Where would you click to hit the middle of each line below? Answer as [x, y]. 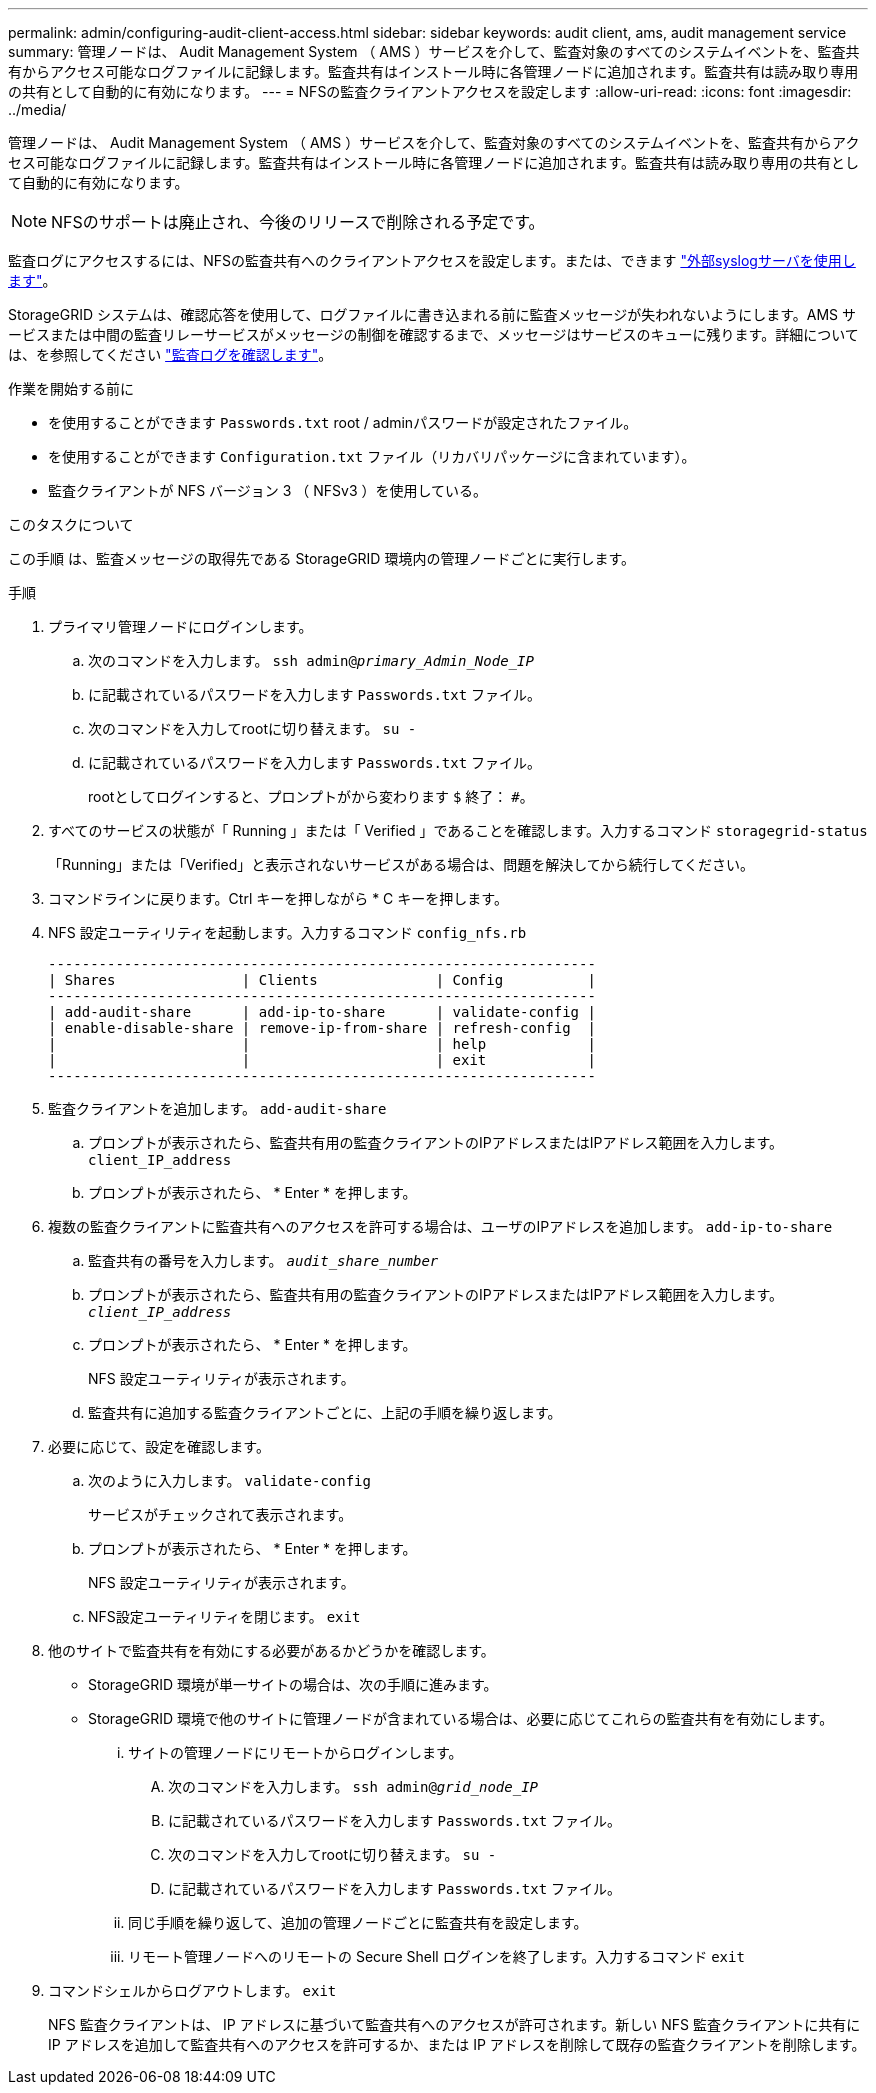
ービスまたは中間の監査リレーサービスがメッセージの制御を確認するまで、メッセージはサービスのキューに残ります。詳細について [433, 334]
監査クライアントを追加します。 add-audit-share [217, 1108]
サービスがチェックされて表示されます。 [220, 1514]
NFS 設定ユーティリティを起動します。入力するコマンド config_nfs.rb [287, 932]
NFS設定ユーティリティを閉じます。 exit [224, 1616]
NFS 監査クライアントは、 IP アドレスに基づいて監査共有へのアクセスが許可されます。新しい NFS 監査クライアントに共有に [454, 2024]
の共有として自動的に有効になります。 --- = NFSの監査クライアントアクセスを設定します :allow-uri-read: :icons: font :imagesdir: [430, 91]
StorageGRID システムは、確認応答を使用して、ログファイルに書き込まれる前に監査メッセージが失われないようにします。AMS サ [432, 314]
